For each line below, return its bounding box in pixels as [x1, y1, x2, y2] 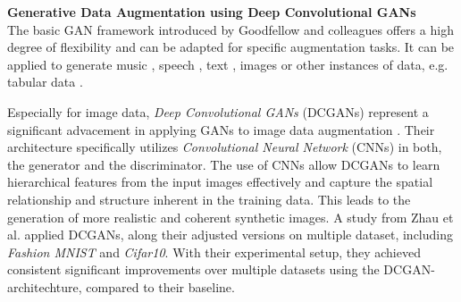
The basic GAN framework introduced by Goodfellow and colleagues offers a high [7, 20, 454, 38]
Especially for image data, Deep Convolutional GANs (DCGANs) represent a [7, 102, 429, 121]
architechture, [7, 277, 82, 296]
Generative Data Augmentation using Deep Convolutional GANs [7, 3, 416, 21]
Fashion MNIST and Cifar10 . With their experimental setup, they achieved [7, 242, 421, 261]
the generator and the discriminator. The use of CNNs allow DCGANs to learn [7, 155, 440, 173]
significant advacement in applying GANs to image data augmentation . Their [7, 120, 435, 138]
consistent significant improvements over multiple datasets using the [7, 260, 380, 279]
